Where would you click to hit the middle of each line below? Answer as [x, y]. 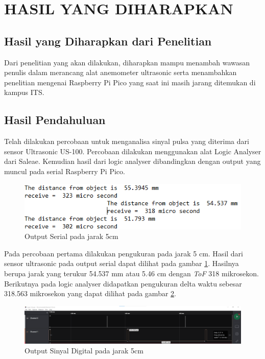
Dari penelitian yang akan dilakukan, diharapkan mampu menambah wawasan [127, 62]
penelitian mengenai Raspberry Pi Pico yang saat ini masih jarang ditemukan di [130, 82]
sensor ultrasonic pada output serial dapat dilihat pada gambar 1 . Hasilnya [122, 263]
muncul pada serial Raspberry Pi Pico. [65, 171]
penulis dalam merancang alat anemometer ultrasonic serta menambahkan [121, 72]
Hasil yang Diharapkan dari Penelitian [108, 41]
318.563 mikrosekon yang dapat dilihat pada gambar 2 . [90, 293]
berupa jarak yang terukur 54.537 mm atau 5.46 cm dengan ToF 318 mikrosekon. [131, 273]
